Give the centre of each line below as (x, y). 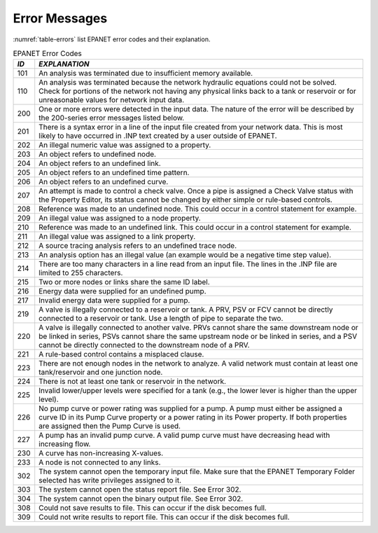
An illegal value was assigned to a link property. (117, 237)
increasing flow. (65, 444)
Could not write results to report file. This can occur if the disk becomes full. (164, 517)
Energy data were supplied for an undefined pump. (122, 291)
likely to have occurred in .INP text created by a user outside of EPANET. (158, 136)
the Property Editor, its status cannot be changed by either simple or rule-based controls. (185, 200)
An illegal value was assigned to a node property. (120, 219)
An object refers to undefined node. (98, 154)
